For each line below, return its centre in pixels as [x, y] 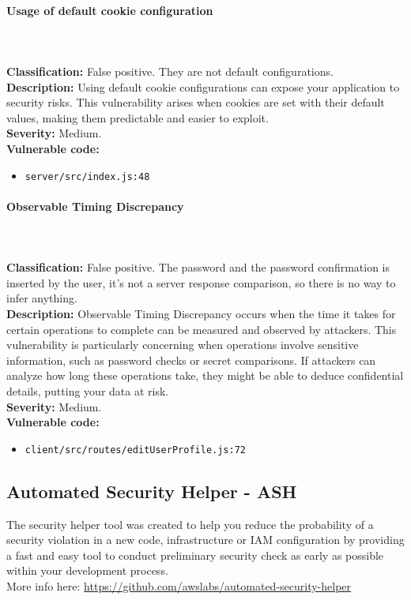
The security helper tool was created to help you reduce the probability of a [190, 524]
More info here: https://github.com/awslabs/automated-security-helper [179, 585]
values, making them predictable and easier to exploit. [138, 117]
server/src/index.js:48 [87, 176]
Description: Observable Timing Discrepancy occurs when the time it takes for [201, 313]
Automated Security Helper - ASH [152, 491]
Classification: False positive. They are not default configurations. [170, 71]
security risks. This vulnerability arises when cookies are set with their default [196, 102]
